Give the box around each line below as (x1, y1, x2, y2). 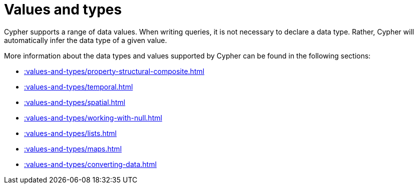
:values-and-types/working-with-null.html (24, 113, 162, 122)
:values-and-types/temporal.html (24, 82, 133, 91)
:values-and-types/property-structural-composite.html (24, 66, 205, 75)
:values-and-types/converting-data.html (24, 159, 157, 168)
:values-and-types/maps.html (24, 144, 122, 153)
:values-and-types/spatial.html (24, 97, 126, 106)
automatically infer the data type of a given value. (4, 35, 167, 44)
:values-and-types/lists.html (24, 128, 117, 137)
